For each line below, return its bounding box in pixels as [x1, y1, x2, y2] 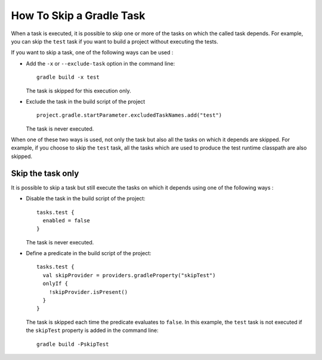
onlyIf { [42, 280, 69, 287]
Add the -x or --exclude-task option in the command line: [26, 60, 175, 67]
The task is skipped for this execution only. [26, 87, 131, 94]
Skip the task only [11, 168, 79, 178]
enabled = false [42, 217, 91, 224]
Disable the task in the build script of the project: [26, 195, 145, 202]
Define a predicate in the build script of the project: [26, 250, 151, 257]
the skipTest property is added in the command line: [26, 327, 159, 334]
